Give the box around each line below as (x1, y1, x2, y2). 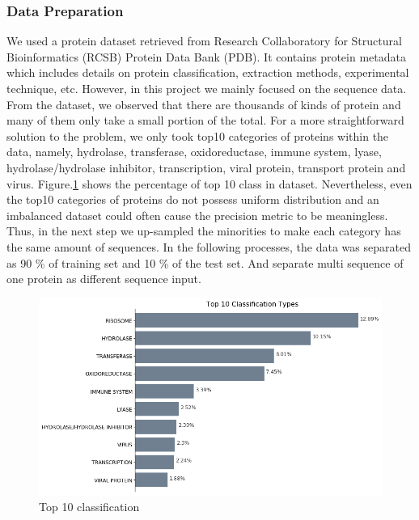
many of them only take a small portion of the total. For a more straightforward (6, 112, 404, 129)
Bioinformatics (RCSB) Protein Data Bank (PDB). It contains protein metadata (6, 48, 406, 65)
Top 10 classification (39, 498, 140, 515)
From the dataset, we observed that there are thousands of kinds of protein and (6, 95, 401, 112)
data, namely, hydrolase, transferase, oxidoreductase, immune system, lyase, (6, 143, 382, 160)
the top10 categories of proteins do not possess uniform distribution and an (6, 191, 379, 208)
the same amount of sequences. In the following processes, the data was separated (6, 238, 411, 255)
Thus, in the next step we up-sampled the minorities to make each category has (6, 222, 401, 239)
